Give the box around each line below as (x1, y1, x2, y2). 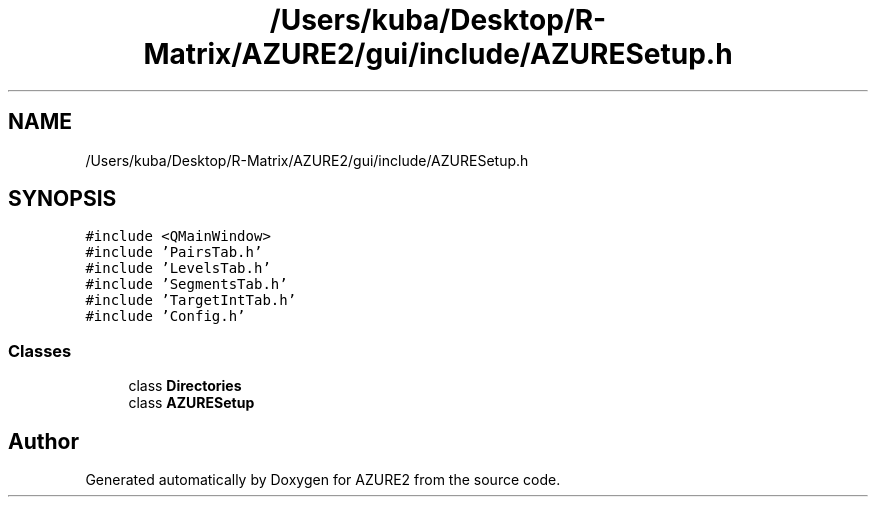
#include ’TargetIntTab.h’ (85, 292, 297, 309)
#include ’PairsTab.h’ (85, 244, 263, 261)
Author (8, 428, 79, 454)
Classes (8, 340, 72, 361)
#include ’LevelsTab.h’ (85, 260, 271, 277)
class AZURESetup (128, 394, 255, 412)
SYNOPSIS (8, 186, 117, 212)
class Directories (128, 377, 242, 395)
